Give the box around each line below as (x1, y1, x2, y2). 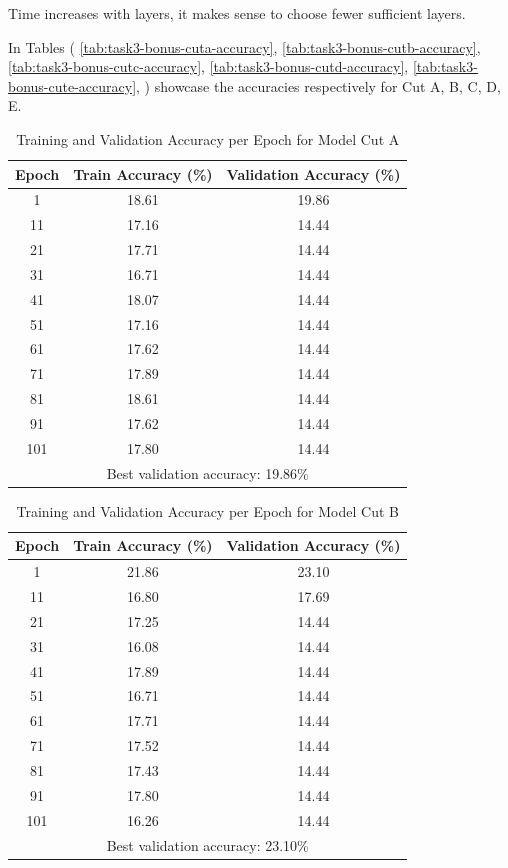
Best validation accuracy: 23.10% (106, 834, 309, 855)
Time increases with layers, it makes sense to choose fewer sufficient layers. (8, 3, 466, 23)
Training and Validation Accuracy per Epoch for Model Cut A (16, 128, 400, 149)
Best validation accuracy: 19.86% (106, 462, 309, 483)
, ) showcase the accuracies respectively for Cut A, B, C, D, (136, 75, 501, 96)
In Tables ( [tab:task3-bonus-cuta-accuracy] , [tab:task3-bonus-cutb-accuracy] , (8, 36, 481, 57)
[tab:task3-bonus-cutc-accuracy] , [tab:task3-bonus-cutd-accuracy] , (8, 56, 409, 77)
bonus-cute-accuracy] (8, 75, 137, 96)
